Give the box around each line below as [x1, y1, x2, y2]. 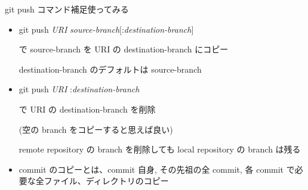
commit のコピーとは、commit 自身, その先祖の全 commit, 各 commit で [19, 163, 295, 175]
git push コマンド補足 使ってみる [5, 3, 129, 15]
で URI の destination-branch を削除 [19, 102, 156, 115]
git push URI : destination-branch [19, 83, 140, 95]
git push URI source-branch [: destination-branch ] [19, 23, 194, 35]
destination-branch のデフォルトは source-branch [19, 63, 202, 75]
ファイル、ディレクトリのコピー [44, 175, 169, 187]
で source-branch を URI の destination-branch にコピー [19, 43, 229, 55]
